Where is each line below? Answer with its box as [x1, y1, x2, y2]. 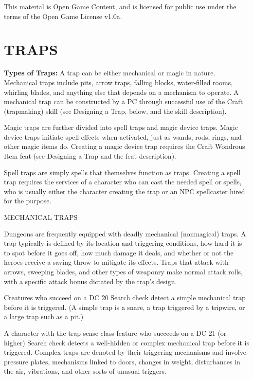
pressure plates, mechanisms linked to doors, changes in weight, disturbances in [4, 356, 240, 366]
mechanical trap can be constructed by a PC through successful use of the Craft [4, 96, 243, 107]
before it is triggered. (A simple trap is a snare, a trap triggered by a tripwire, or [4, 302, 245, 312]
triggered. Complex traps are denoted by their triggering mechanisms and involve [4, 347, 246, 357]
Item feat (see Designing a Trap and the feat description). [4, 151, 176, 161]
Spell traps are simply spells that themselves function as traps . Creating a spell [4, 167, 241, 177]
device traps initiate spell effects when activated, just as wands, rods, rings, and [4, 131, 242, 142]
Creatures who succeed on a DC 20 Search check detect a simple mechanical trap [4, 292, 246, 303]
